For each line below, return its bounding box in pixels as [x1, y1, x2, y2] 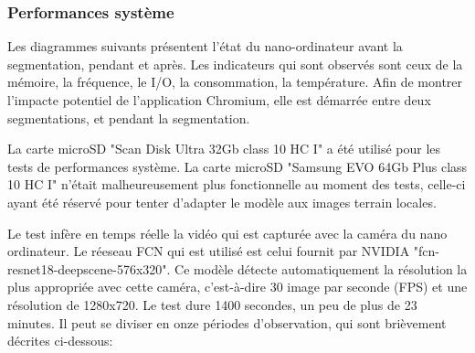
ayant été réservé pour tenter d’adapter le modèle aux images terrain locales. [7, 192, 437, 211]
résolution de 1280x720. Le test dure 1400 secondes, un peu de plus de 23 [7, 294, 417, 314]
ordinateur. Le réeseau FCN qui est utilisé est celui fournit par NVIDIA [7, 241, 410, 261]
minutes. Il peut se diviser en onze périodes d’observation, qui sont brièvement [7, 313, 447, 332]
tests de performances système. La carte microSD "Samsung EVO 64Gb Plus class [7, 156, 468, 176]
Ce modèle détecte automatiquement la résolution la [174, 259, 468, 278]
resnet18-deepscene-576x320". [7, 259, 171, 278]
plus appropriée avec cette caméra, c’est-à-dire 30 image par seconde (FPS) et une [7, 277, 468, 296]
